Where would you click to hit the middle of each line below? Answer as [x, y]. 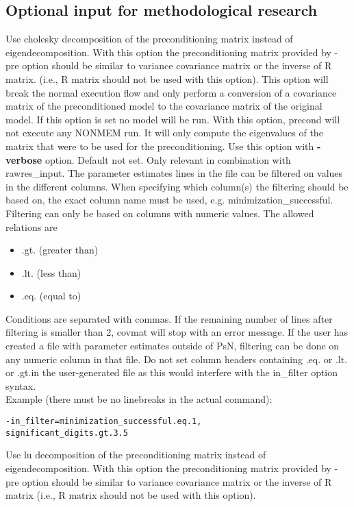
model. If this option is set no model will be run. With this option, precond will [173, 119]
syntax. [21, 385]
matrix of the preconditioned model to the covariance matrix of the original [164, 106]
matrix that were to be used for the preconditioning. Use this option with [160, 146]
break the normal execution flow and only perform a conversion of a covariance [171, 92]
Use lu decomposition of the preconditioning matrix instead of [136, 455]
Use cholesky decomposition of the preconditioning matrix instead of [149, 39]
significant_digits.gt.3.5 [67, 433]
